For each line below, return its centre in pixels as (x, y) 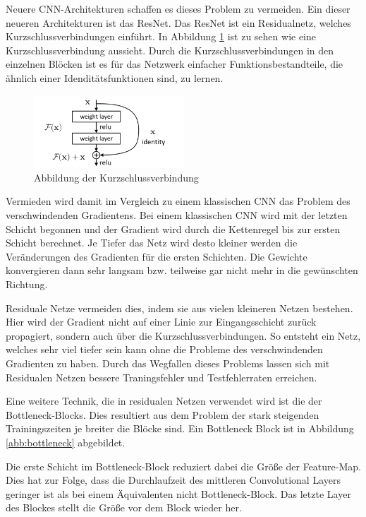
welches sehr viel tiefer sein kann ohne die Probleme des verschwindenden (164, 349)
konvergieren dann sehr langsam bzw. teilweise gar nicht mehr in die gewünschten (182, 270)
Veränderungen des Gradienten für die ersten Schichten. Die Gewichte (157, 256)
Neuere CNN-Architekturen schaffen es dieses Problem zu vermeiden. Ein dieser (178, 8)
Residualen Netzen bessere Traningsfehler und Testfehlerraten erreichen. (161, 377)
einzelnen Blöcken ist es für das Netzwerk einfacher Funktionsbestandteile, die (175, 64)
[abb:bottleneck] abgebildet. (66, 442)
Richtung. (27, 284)
